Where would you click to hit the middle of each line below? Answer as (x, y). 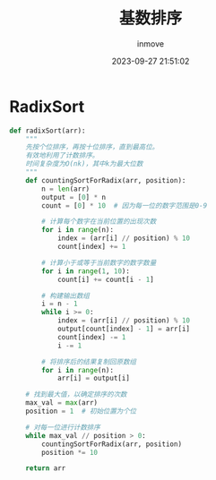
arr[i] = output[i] (93, 378)
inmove (151, 43)
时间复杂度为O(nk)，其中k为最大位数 (84, 164)
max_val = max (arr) (62, 403)
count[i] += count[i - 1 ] (105, 279)
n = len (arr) (66, 189)
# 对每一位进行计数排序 (63, 427)
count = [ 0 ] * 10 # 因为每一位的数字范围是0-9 (125, 206)
